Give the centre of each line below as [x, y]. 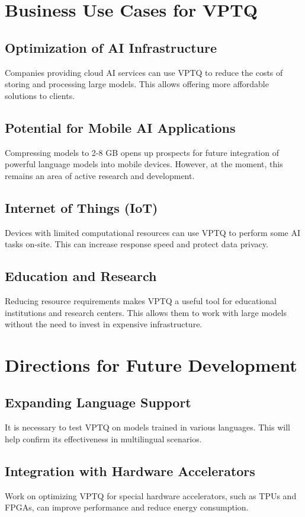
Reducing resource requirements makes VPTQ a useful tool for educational [141, 300]
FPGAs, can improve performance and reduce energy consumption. [127, 507]
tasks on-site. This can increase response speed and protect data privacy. [137, 244]
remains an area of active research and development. [100, 175]
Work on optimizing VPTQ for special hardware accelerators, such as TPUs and [151, 495]
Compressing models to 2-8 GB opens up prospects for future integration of [142, 152]
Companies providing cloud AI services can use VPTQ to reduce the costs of [144, 72]
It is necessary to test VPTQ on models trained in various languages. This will [147, 427]
